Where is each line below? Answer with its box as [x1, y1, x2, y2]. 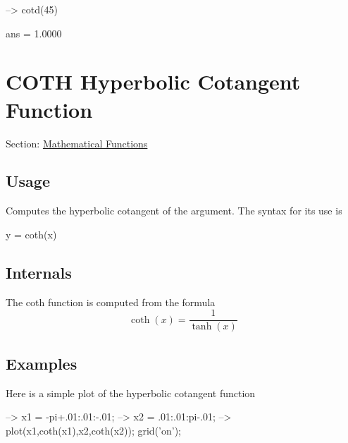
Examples [6, 352, 77, 374]
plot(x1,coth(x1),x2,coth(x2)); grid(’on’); [6, 423, 182, 437]
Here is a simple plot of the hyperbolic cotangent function [6, 385, 256, 400]
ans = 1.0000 [6, 25, 62, 40]
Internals [6, 261, 72, 283]
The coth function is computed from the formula [6, 294, 216, 309]
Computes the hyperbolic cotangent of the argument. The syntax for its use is [6, 203, 342, 218]
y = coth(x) [6, 226, 57, 241]
